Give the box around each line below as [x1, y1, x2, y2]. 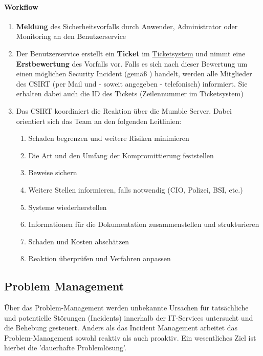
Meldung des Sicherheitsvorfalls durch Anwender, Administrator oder [16, 20, 238, 31]
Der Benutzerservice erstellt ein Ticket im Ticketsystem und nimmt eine [16, 48, 246, 58]
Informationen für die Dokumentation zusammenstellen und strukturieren [28, 219, 259, 229]
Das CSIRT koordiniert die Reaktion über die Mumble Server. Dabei [16, 105, 232, 116]
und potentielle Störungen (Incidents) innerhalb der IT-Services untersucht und [4, 312, 253, 323]
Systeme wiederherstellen [28, 201, 107, 212]
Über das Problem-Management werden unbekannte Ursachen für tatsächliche [4, 302, 249, 313]
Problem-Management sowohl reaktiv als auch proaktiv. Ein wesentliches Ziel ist [4, 332, 256, 343]
